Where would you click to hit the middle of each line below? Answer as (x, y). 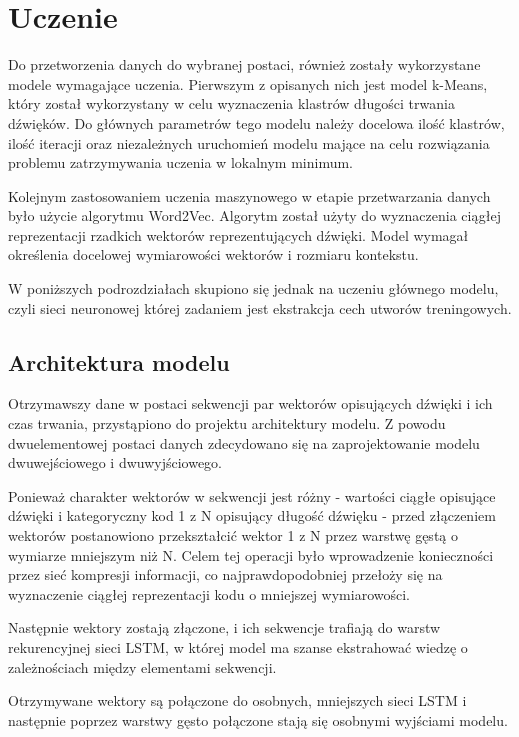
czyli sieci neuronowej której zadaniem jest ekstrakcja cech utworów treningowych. (260, 307)
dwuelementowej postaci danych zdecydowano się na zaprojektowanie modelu (244, 442)
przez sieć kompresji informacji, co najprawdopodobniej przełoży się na (225, 574)
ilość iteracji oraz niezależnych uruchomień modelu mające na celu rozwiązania (249, 142)
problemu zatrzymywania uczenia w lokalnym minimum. (181, 162)
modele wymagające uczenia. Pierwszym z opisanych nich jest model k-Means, (248, 83)
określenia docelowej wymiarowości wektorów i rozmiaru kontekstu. (213, 254)
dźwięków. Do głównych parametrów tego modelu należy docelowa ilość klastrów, (256, 122)
